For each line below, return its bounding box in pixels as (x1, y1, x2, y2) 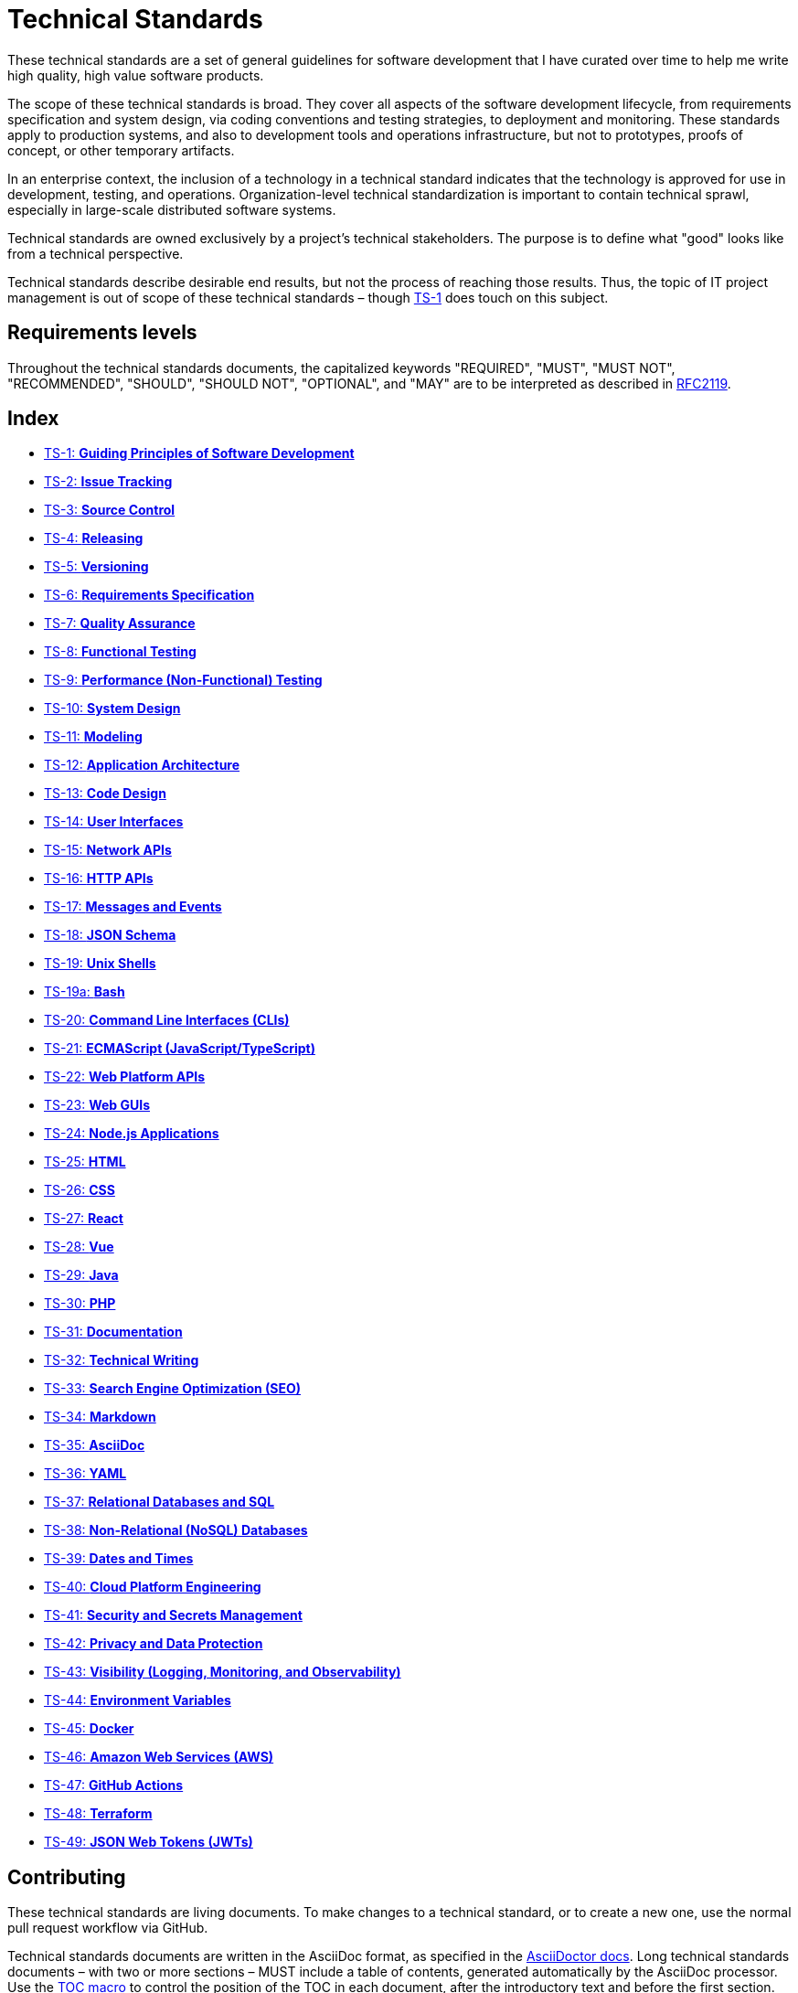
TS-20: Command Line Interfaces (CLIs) (44, 1012, 290, 1028)
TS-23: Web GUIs (44, 1097, 150, 1114)
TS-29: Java (44, 1267, 119, 1284)
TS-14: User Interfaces (44, 814, 184, 830)
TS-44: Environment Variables (44, 1692, 231, 1709)
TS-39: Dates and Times (44, 1551, 194, 1567)
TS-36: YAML (44, 1465, 127, 1482)
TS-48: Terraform (44, 1806, 153, 1822)
